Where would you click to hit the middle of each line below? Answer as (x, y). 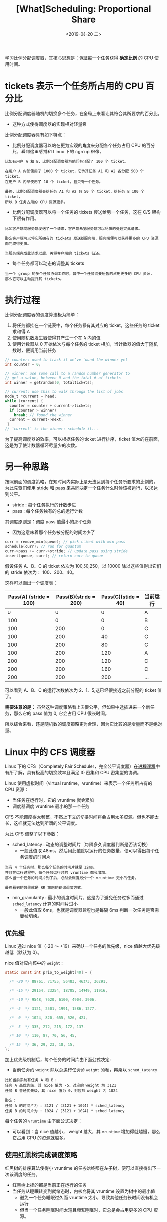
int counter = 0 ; (23, 364)
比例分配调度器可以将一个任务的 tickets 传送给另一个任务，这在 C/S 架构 (86, 212)
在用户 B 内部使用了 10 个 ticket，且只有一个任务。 (54, 182)
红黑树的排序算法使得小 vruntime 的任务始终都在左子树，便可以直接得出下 (81, 1168)
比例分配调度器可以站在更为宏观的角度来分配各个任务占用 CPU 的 (79, 145)
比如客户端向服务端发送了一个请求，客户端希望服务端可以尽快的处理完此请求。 (74, 229)
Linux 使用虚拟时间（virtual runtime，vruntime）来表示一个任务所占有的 (79, 783)
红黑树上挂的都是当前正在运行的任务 (49, 1185)
